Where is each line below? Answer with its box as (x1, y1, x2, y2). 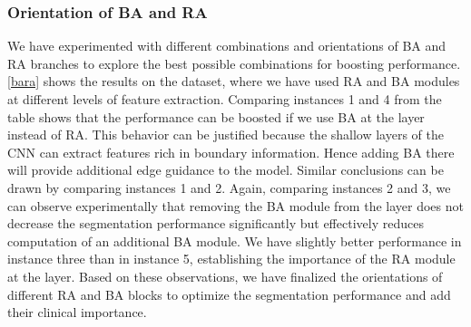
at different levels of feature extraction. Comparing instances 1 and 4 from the (7, 90, 442, 108)
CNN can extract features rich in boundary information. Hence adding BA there (7, 142, 455, 161)
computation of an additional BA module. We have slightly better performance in (7, 231, 462, 250)
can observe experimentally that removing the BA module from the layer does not (7, 196, 464, 215)
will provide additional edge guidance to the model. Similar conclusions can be (7, 160, 444, 179)
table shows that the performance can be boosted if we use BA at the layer (7, 107, 425, 126)
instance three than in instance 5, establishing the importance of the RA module (7, 249, 456, 268)
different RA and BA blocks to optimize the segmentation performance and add (7, 284, 451, 303)
